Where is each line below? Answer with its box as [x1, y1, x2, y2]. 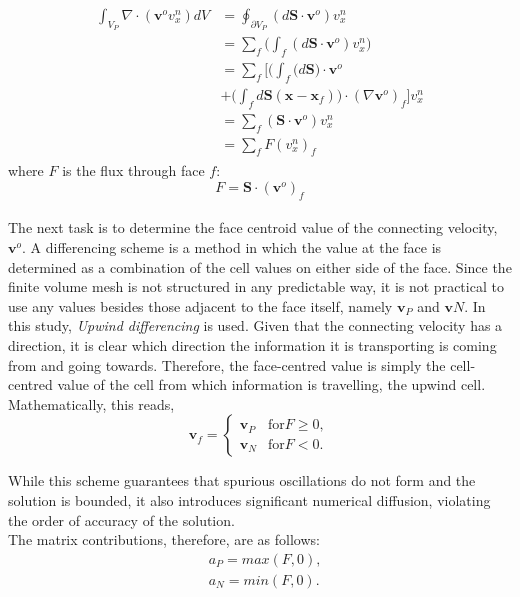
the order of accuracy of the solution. [8, 509, 235, 530]
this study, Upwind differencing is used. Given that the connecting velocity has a [8, 315, 503, 336]
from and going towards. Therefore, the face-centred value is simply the [8, 354, 446, 375]
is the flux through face [62, 160, 205, 181]
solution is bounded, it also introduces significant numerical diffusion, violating [8, 489, 491, 510]
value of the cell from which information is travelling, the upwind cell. [57, 374, 486, 395]
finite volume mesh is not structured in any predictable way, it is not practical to [8, 276, 504, 297]
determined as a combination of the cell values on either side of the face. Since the [8, 256, 512, 277]
